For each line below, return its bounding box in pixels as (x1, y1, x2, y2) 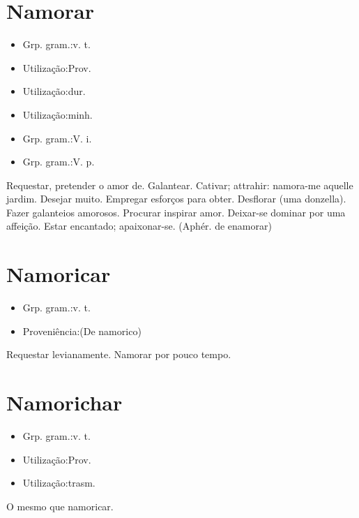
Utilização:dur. (22, 84, 86, 98)
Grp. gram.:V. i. (22, 131, 92, 145)
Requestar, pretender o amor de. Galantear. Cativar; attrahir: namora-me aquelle (6, 177, 353, 192)
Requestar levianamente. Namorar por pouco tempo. (6, 347, 231, 362)
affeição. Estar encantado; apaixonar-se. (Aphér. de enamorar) (6, 219, 272, 233)
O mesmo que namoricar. (6, 498, 114, 513)
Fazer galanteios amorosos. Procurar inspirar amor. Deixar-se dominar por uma (6, 205, 346, 219)
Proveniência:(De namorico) (22, 323, 142, 338)
